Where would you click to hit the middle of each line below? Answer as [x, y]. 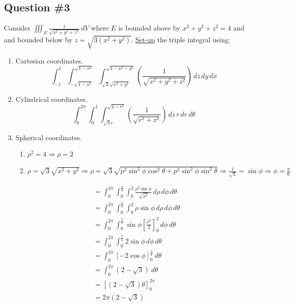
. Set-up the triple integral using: [181, 39]
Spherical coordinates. [49, 137]
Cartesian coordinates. [49, 60]
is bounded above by [149, 28]
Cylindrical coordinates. [51, 99]
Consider [17, 28]
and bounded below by [38, 39]
